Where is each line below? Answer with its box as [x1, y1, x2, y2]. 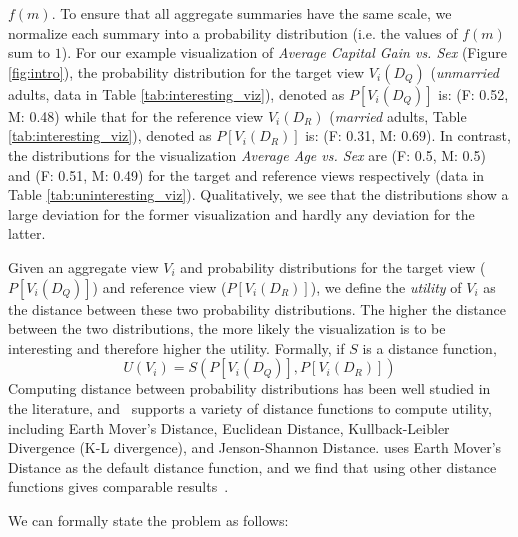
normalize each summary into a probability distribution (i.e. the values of [8, 22, 458, 43]
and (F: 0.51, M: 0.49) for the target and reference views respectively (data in [8, 164, 485, 185]
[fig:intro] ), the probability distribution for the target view [8, 61, 365, 82]
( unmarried [430, 61, 499, 82]
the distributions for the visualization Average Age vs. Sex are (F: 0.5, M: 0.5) [8, 144, 486, 165]
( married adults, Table [329, 105, 467, 126]
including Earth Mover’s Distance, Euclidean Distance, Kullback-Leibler [8, 417, 450, 438]
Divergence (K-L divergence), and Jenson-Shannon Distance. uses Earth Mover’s [8, 437, 502, 458]
